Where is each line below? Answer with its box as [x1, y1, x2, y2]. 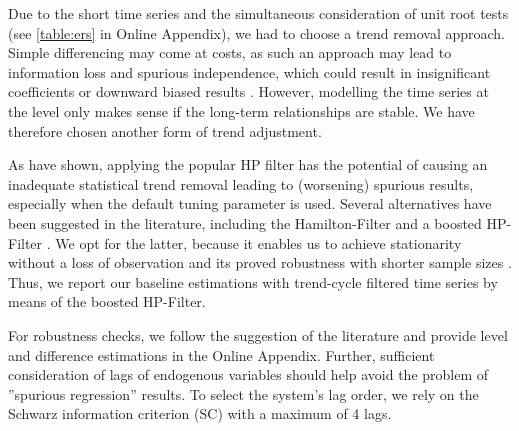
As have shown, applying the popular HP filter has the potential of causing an [8, 154, 488, 175]
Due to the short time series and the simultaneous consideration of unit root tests [8, 3, 509, 23]
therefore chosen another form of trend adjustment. [8, 120, 322, 141]
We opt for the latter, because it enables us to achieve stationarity [55, 232, 462, 253]
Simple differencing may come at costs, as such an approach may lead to [8, 42, 452, 63]
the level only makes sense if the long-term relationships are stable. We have [8, 100, 475, 121]
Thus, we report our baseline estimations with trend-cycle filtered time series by [8, 271, 498, 292]
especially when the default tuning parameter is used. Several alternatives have [8, 193, 492, 214]
